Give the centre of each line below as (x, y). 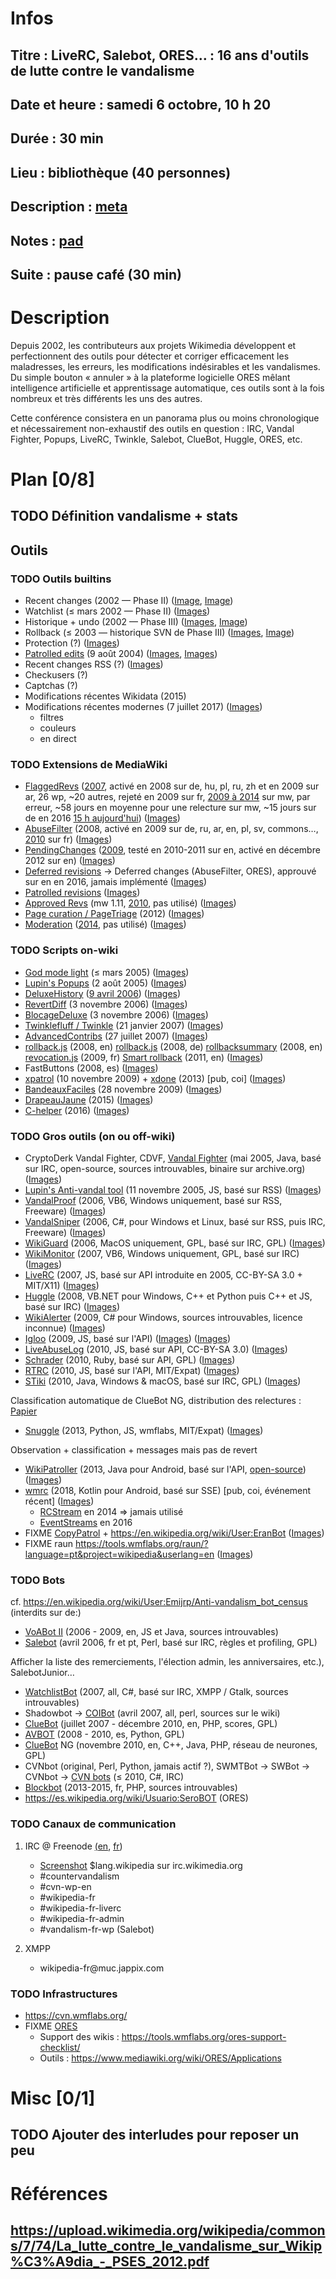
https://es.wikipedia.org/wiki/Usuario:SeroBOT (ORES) (136, 1798)
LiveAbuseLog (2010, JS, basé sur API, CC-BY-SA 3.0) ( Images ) (156, 1349)
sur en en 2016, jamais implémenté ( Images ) (116, 882)
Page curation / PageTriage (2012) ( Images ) (114, 914)
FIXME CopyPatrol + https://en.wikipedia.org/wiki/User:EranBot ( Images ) (174, 1533)
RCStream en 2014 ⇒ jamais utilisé (111, 1512)
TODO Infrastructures (64, 1994)
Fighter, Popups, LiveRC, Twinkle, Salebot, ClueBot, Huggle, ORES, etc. (156, 439)
